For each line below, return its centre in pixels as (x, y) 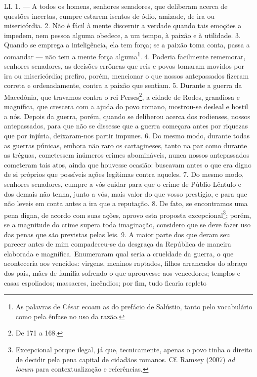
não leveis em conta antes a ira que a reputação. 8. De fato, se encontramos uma (126, 203)
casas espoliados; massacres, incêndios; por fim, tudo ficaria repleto (105, 282)
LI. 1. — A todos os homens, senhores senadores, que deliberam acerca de (116, 6)
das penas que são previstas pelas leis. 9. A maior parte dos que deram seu (117, 234)
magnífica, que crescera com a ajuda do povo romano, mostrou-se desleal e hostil (126, 106)
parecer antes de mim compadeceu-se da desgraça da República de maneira (118, 244)
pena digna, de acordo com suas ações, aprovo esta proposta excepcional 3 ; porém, (128, 214)
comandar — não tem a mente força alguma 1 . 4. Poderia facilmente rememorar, (125, 55)
